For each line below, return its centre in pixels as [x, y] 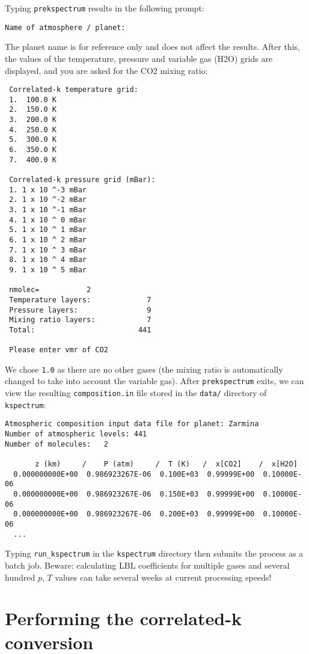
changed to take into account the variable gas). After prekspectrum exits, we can [154, 381]
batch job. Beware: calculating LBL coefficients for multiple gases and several [147, 565]
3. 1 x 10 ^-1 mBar [48, 209]
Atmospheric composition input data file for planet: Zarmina [132, 424]
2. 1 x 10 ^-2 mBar [48, 200]
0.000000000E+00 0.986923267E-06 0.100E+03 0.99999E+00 [134, 474]
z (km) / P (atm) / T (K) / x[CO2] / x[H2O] [166, 464]
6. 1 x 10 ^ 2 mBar [48, 240]
